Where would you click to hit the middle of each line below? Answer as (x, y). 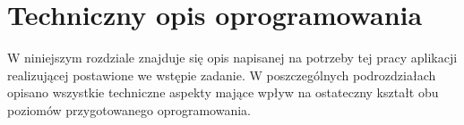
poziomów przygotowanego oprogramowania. (129, 109)
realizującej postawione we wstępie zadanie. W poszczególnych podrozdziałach (222, 75)
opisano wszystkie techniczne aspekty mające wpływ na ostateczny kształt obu (223, 92)
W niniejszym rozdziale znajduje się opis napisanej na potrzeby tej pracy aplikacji (232, 58)
